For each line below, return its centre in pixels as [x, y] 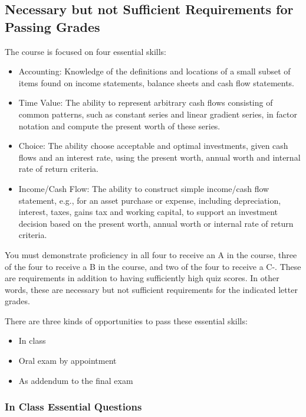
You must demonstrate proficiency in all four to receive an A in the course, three [151, 254]
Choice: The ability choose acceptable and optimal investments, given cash [153, 146]
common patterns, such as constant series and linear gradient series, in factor [158, 114]
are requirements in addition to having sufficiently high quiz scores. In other [142, 278]
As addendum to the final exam [76, 380]
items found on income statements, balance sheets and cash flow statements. [157, 82]
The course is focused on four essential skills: [85, 51]
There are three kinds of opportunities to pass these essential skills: [126, 320]
